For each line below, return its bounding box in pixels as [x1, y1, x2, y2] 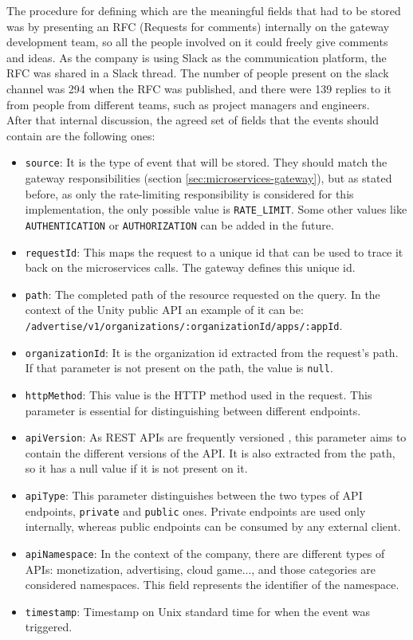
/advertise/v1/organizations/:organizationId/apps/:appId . [25, 317, 343, 333]
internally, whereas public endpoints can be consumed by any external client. [25, 518, 401, 535]
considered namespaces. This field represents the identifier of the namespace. [25, 576, 399, 593]
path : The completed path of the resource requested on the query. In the [25, 285, 380, 302]
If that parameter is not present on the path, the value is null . [25, 359, 333, 376]
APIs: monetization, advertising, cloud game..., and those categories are [25, 560, 376, 577]
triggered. [25, 618, 73, 635]
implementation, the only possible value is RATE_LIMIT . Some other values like [25, 201, 407, 218]
